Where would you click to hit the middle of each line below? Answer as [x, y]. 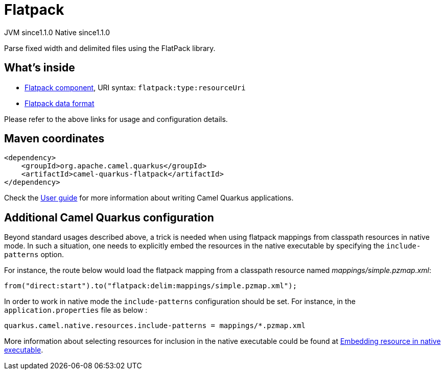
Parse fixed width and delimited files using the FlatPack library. [110, 48]
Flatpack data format [60, 103]
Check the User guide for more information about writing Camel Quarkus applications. [149, 198]
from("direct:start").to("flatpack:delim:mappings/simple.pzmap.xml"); [151, 286]
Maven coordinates [54, 139]
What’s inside [40, 68]
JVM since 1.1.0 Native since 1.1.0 [57, 32]
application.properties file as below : [76, 310]
